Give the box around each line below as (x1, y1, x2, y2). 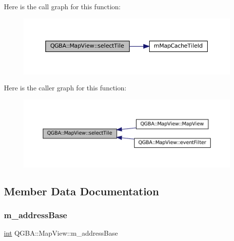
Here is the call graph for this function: (4, 1, 121, 11)
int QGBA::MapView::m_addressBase (4, 228, 118, 238)
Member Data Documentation (4, 183, 159, 198)
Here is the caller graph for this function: (4, 83, 127, 93)
